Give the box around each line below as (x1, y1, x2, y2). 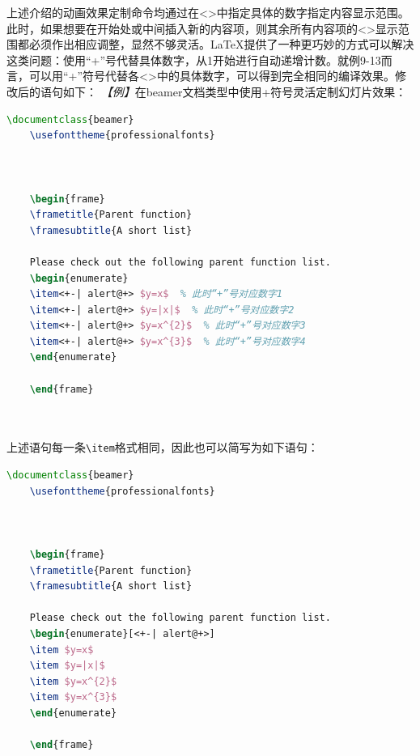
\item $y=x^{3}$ (29, 691, 117, 703)
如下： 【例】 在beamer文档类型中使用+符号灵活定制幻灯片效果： (62, 83, 407, 100)
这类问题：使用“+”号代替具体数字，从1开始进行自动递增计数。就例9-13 (6, 51, 381, 68)
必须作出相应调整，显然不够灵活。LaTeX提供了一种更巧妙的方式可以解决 (28, 36, 414, 53)
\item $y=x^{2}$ (29, 675, 117, 687)
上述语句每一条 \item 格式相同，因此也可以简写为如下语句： (6, 439, 319, 456)
